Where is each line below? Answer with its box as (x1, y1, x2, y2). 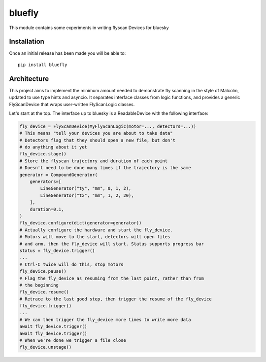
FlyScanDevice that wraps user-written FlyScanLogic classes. (9, 101, 135, 107)
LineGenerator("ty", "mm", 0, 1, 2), (40, 185, 132, 191)
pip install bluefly (18, 62, 67, 68)
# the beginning (19, 282, 59, 288)
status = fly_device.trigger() (19, 248, 96, 253)
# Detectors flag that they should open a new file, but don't (19, 137, 176, 143)
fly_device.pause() (19, 269, 66, 274)
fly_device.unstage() (19, 344, 72, 350)
